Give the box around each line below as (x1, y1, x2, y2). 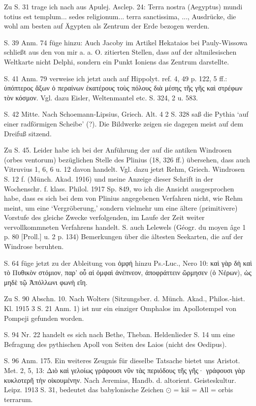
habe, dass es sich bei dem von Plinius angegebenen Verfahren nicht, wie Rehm (4, 193, 243, 203)
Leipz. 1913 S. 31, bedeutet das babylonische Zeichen (4, 384, 164, 395)
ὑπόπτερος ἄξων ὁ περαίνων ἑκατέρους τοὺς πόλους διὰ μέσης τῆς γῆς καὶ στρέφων (4, 83, 243, 93)
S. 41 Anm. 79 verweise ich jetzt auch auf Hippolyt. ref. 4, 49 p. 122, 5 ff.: (4, 73, 227, 83)
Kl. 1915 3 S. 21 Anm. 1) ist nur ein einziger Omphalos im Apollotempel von (4, 303, 236, 313)
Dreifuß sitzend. (4, 128, 52, 138)
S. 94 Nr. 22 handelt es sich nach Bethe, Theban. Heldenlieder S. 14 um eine (4, 329, 235, 340)
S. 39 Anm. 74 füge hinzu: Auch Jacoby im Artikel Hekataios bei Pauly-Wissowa (4, 37, 248, 47)
